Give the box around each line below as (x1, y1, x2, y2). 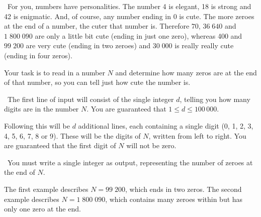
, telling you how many (180, 93, 250, 104)
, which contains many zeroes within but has (105, 193, 243, 204)
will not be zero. (126, 140, 177, 151)
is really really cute (175, 40, 234, 51)
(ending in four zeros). (4, 50, 72, 60)
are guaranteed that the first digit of (4, 140, 116, 151)
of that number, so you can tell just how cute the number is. (4, 77, 191, 87)
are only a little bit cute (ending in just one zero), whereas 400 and (35, 30, 242, 41)
